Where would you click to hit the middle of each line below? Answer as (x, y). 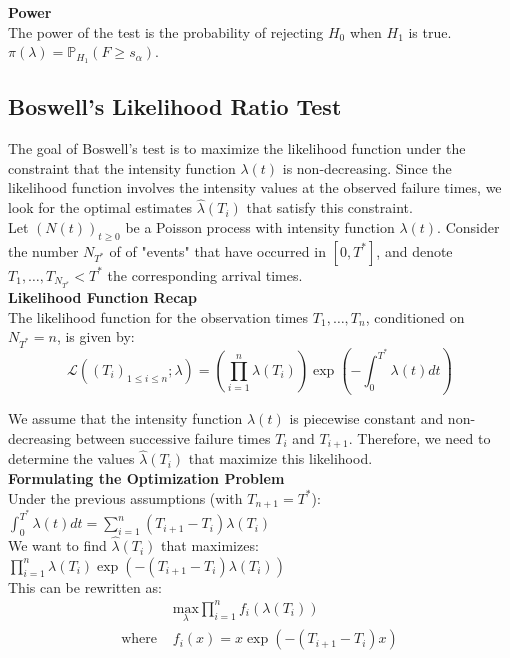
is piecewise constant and (366, 418)
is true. (430, 31)
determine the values (71, 458)
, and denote (414, 250)
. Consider (468, 226)
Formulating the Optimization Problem (146, 477)
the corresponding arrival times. (205, 274)
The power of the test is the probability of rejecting (166, 31)
